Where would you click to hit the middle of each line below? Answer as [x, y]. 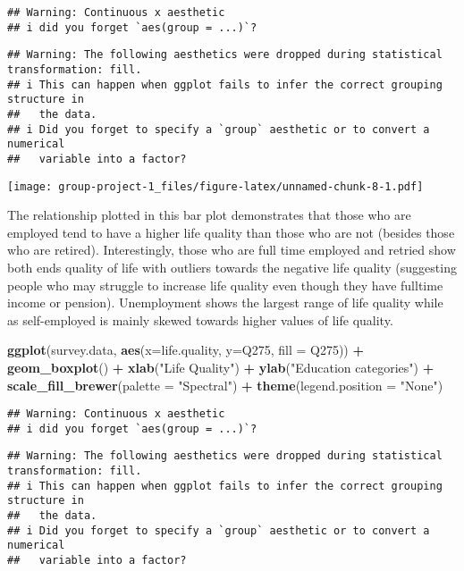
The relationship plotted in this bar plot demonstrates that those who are [209, 215]
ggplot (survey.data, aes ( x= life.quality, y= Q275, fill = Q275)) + [186, 350]
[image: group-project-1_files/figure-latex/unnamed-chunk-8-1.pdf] [215, 186]
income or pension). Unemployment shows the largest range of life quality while [225, 302]
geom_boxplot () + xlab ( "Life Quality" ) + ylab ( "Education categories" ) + [221, 367]
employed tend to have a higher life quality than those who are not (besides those [231, 232]
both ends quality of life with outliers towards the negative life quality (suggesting [232, 267]
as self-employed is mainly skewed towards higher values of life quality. [200, 319]
